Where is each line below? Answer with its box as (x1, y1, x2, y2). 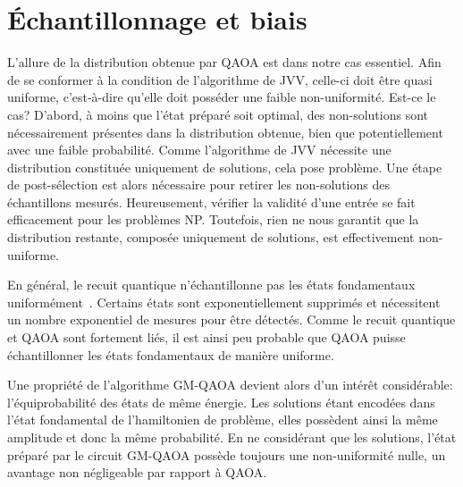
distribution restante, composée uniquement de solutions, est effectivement (7, 228, 415, 247)
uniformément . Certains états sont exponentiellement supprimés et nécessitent (7, 292, 441, 311)
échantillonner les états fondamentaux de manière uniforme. (7, 345, 334, 364)
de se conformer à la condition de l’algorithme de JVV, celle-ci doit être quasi (7, 70, 433, 88)
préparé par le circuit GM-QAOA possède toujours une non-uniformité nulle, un (7, 445, 446, 464)
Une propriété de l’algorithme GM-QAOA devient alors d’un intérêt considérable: (7, 375, 453, 394)
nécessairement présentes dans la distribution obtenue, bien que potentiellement (7, 122, 443, 141)
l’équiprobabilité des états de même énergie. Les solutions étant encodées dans (7, 392, 435, 411)
